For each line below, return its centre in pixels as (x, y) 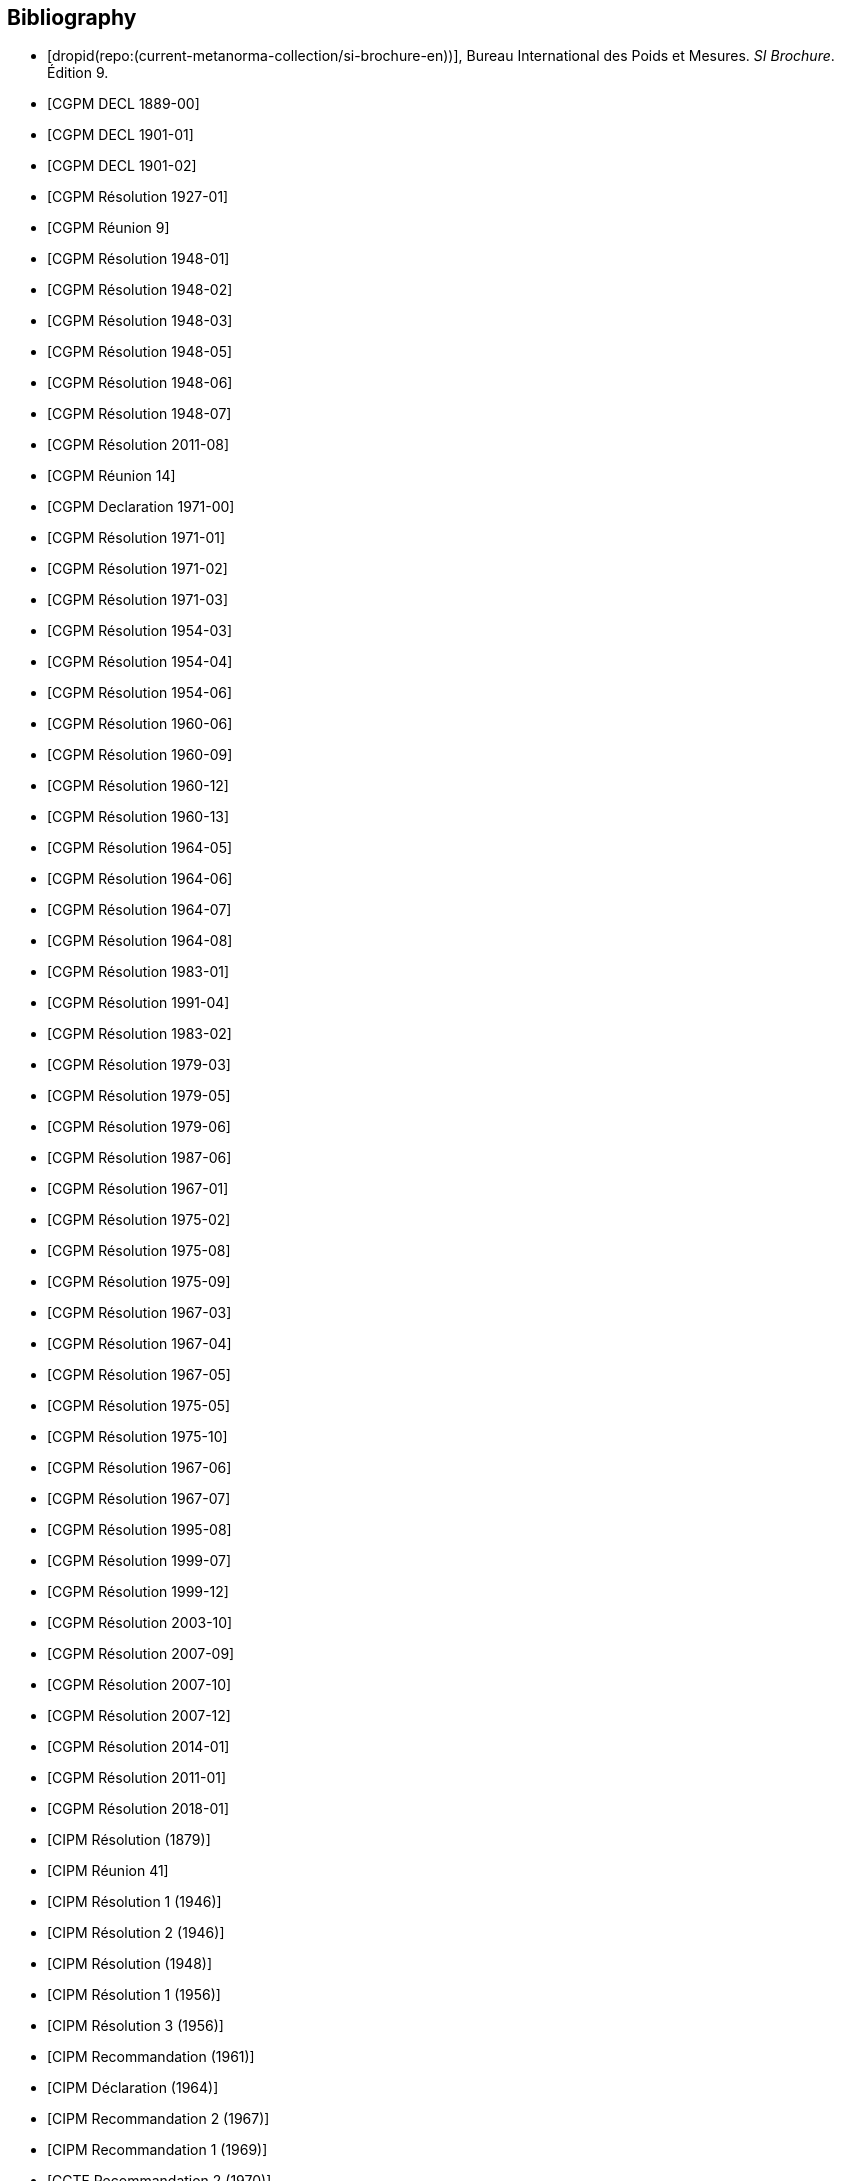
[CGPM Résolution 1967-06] (139, 1468)
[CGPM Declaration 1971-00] (141, 507)
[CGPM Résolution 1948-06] (140, 383)
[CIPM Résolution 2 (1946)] (136, 1933)
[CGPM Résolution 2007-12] (139, 1716)
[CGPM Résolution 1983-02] (139, 1034)
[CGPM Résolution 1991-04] (138, 1003)
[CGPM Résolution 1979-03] (139, 1065)
